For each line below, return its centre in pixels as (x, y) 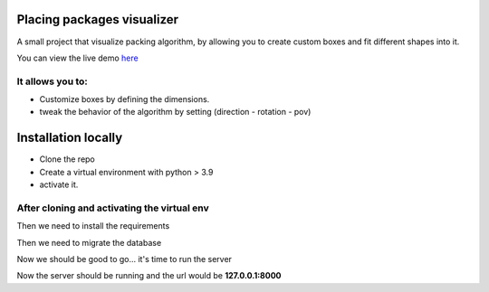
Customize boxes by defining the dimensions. (125, 99)
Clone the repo (67, 159)
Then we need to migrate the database (89, 242)
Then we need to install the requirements (93, 226)
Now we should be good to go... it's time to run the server (125, 259)
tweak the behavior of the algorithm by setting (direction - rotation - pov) (175, 112)
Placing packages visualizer (98, 19)
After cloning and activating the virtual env (113, 208)
